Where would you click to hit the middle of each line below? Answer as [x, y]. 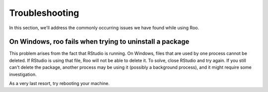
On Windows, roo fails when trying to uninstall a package [99, 42]
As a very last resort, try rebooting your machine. [59, 84]
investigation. [23, 74]
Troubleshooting [44, 13]
